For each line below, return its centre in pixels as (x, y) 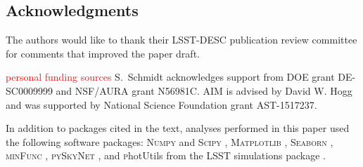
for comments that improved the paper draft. (103, 53)
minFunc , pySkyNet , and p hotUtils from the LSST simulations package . (166, 155)
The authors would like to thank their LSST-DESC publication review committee (181, 40)
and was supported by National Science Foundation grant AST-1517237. (161, 104)
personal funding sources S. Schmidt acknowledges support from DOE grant (170, 77)
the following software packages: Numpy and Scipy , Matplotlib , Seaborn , (170, 141)
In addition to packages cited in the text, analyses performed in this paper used (178, 128)
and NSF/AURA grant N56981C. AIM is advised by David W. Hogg (204, 90)
